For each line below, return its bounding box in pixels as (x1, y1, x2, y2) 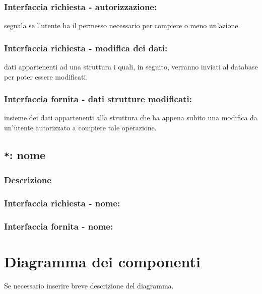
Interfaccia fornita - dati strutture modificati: (4, 93, 192, 105)
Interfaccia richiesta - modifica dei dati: (4, 41, 168, 54)
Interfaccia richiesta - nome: (4, 196, 120, 209)
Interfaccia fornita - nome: (4, 219, 113, 232)
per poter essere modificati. (4, 71, 88, 82)
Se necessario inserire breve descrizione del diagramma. (4, 280, 174, 290)
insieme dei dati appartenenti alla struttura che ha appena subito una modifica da (4, 112, 257, 123)
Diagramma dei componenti (4, 251, 201, 271)
